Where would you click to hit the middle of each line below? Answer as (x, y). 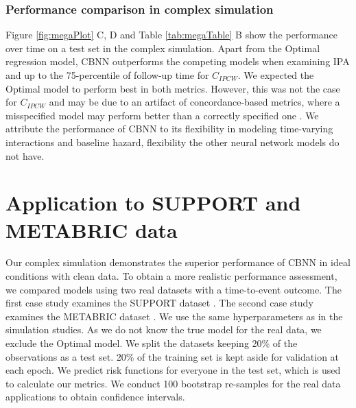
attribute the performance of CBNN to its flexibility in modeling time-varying (169, 129)
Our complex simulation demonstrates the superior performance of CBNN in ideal (178, 262)
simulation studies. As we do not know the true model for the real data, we (164, 329)
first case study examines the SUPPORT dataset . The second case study (159, 303)
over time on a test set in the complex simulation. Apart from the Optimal (163, 48)
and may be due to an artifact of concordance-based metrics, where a (194, 102)
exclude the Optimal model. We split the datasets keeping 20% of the (152, 343)
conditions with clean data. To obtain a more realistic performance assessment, (171, 276)
